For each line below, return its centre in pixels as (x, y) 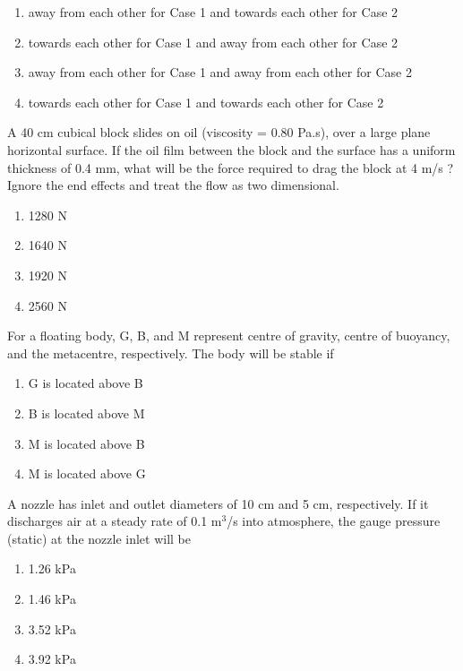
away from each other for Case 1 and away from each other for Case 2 (220, 72)
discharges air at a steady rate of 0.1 (107, 521)
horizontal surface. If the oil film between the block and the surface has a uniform (231, 149)
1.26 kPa (52, 568)
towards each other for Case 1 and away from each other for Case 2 (213, 42)
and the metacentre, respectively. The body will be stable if (171, 353)
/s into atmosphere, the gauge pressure (334, 521)
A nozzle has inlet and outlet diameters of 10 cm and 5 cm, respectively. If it (218, 503)
